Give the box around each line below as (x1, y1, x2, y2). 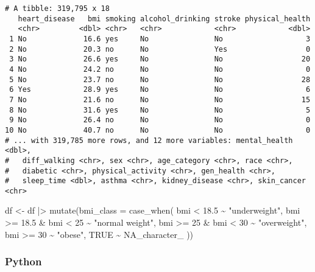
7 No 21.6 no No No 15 (9, 95, 311, 104)
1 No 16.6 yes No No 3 (9, 34, 311, 43)
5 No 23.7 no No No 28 (9, 75, 311, 84)
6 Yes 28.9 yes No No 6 (9, 85, 311, 94)
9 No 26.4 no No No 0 (9, 116, 311, 125)
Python (5, 254, 42, 269)
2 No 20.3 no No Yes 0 (9, 44, 311, 54)
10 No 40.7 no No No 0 (5, 125, 311, 134)
